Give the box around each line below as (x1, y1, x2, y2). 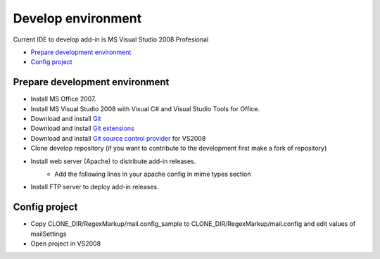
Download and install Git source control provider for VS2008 (30, 134, 206, 142)
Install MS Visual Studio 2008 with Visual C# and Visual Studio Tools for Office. (30, 104, 260, 113)
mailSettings (30, 229, 67, 238)
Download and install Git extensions (30, 124, 135, 133)
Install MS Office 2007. (30, 95, 96, 103)
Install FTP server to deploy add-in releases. (30, 183, 160, 191)
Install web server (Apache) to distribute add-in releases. (30, 157, 196, 165)
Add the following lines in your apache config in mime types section (54, 170, 251, 178)
